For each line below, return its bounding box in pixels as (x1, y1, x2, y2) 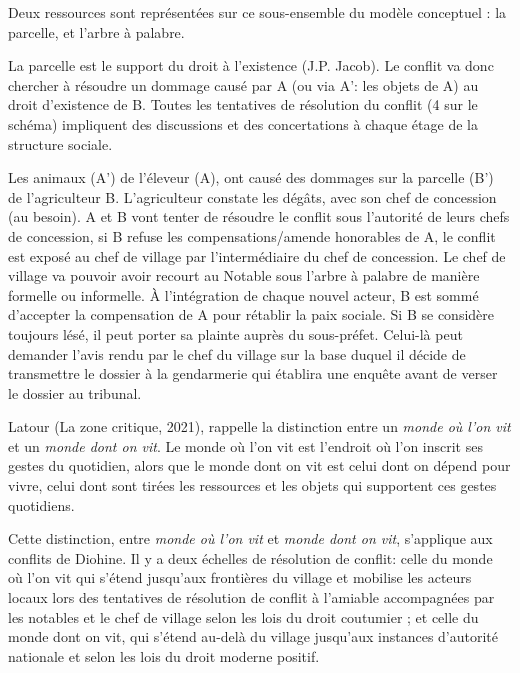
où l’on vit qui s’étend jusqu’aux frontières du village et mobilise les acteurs (8, 567, 472, 588)
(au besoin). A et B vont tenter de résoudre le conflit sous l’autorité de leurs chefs (8, 206, 510, 227)
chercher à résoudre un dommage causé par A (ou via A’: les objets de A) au (8, 74, 479, 95)
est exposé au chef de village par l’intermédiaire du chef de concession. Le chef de (8, 245, 506, 266)
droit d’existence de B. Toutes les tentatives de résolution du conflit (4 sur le (8, 94, 478, 115)
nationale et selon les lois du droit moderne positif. (8, 645, 320, 666)
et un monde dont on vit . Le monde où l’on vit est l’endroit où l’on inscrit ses (8, 435, 483, 456)
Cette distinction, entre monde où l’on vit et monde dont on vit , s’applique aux (8, 528, 493, 549)
